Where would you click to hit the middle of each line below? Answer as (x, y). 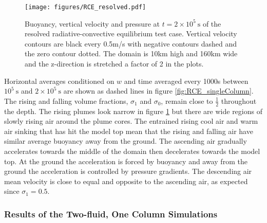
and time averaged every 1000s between (186, 81)
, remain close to (187, 101)
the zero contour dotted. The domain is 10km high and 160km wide (131, 53)
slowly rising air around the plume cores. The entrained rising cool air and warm (131, 121)
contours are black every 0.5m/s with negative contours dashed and (131, 43)
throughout (239, 101)
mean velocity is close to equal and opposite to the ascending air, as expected (126, 181)
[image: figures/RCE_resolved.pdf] (85, 7)
